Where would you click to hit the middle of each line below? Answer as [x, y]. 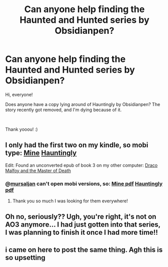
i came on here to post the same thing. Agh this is [84, 250]
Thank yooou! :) [22, 129]
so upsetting [25, 258]
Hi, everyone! [19, 94]
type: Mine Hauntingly [41, 153]
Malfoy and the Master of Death [38, 171]
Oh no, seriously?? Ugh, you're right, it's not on [81, 217]
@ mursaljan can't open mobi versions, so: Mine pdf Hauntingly [84, 184]
